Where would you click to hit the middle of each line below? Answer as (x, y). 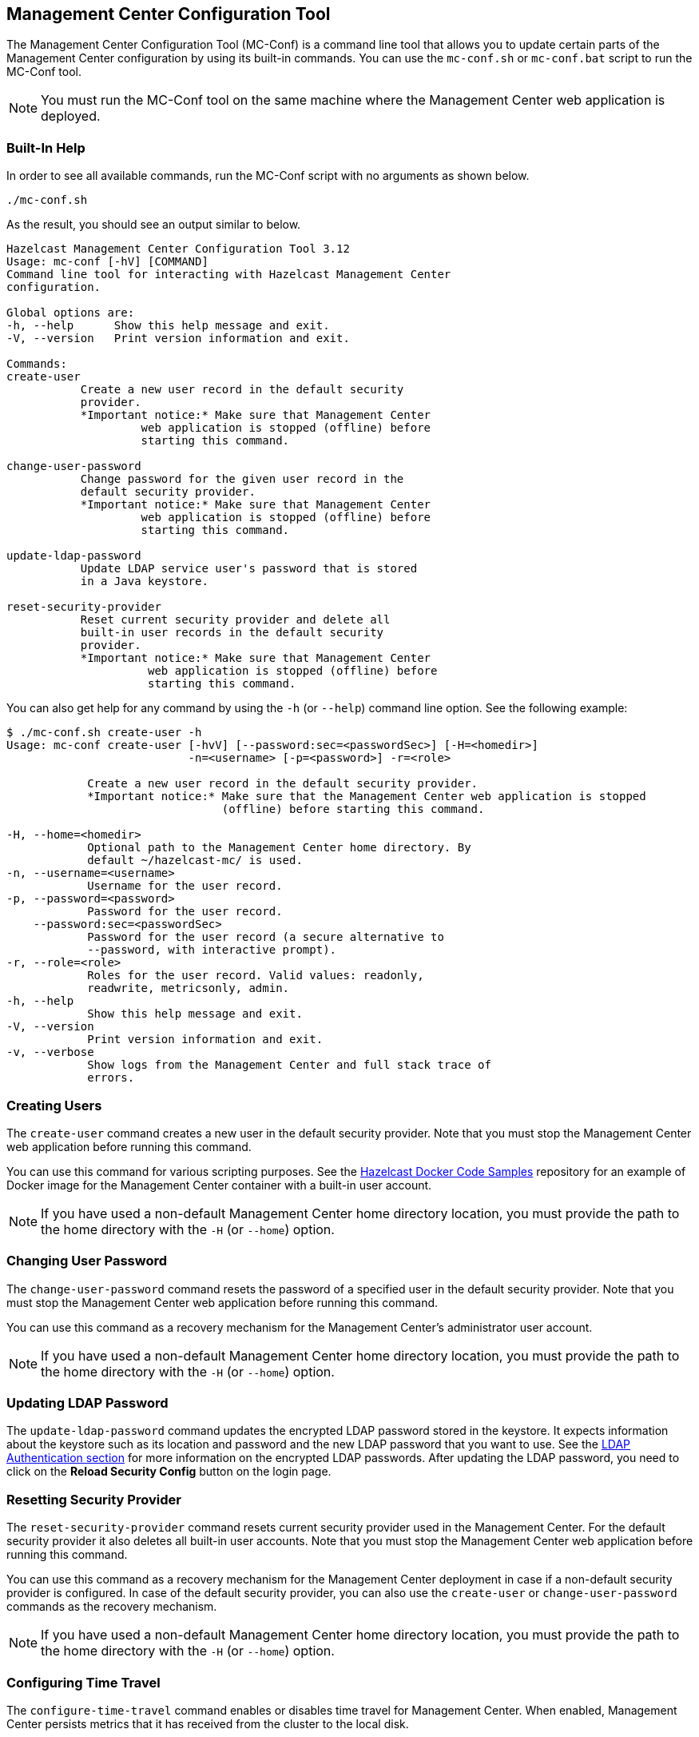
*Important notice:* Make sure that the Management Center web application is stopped (367, 797)
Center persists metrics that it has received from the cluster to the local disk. (208, 1723)
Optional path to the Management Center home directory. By (279, 848)
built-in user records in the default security (232, 633)
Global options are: (71, 313)
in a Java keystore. (144, 582)
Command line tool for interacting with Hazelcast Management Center (229, 275)
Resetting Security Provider (94, 1499)
